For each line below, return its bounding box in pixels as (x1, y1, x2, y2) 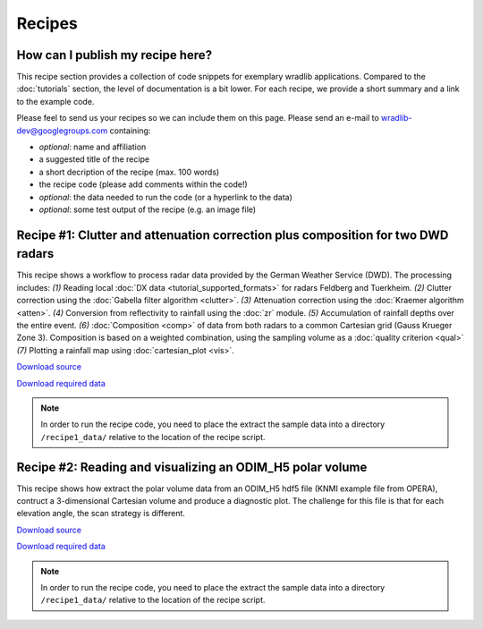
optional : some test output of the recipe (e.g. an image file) (38, 204, 257, 215)
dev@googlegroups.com (16, 125, 108, 136)
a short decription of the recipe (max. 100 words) (38, 166, 220, 177)
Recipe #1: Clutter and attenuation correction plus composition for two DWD (16, 227, 449, 242)
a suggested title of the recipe (38, 154, 150, 165)
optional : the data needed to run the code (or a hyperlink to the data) (38, 191, 292, 202)
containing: (109, 125, 151, 136)
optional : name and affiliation (38, 141, 147, 152)
